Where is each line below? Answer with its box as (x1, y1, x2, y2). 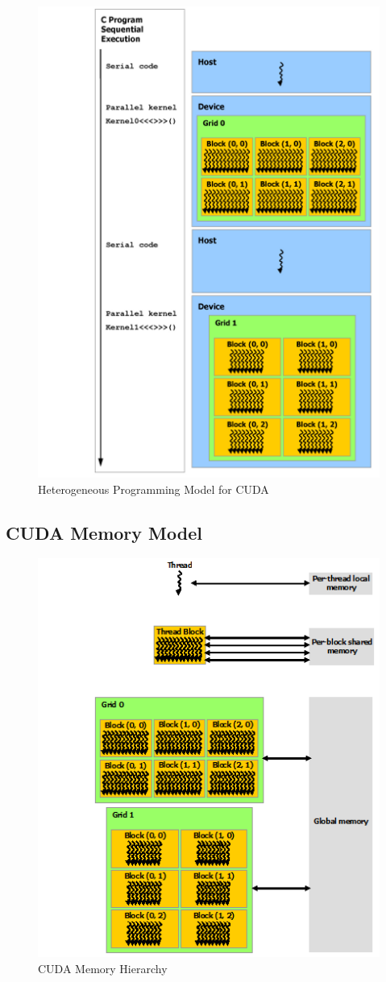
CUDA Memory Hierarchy (38, 959, 168, 976)
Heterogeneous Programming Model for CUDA (38, 480, 269, 497)
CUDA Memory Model (6, 520, 202, 545)
